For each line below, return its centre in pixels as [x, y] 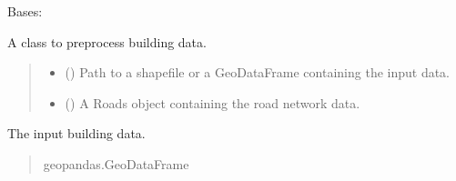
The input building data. [76, 133]
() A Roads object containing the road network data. [213, 102]
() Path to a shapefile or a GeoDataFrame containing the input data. [258, 72]
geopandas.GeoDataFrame [116, 163]
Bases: [25, 11]
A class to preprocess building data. [107, 41]
